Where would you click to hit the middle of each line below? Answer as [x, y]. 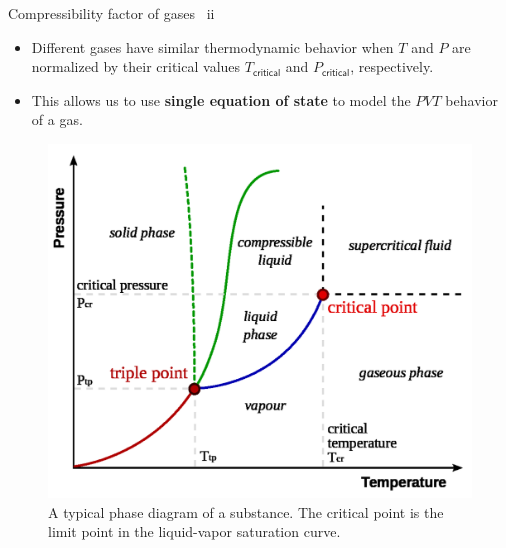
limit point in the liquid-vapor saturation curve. [194, 531]
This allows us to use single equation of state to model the [221, 99]
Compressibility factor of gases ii [111, 13]
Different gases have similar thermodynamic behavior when [212, 46]
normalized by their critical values [136, 66]
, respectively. [392, 66]
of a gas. [57, 119]
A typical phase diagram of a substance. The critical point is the [246, 511]
